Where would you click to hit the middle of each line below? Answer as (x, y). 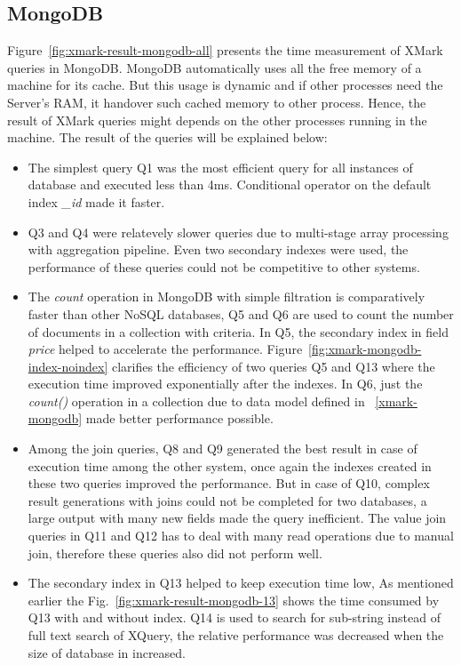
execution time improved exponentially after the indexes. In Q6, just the (225, 384)
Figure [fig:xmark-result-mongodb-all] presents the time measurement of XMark (225, 50)
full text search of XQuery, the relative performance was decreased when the (236, 635)
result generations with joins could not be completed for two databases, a (227, 500)
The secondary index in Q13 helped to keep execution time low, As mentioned (241, 583)
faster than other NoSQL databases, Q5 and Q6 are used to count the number (241, 313)
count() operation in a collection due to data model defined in (196, 401)
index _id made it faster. (96, 201)
